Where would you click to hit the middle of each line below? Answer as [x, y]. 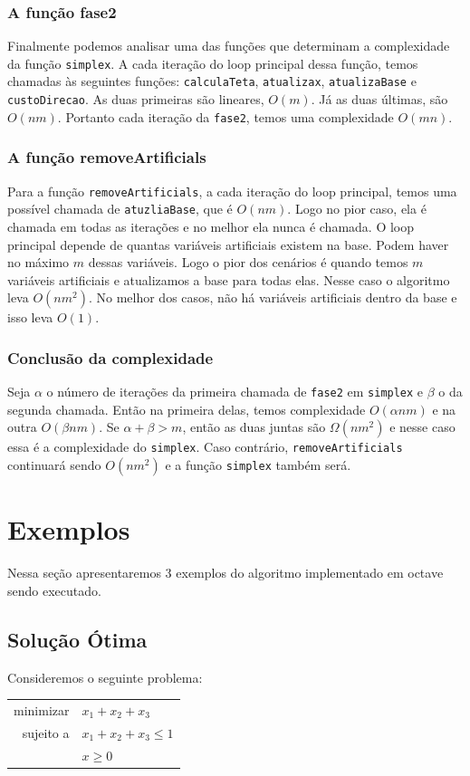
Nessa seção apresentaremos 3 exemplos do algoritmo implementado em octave [225, 573]
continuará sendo [54, 465]
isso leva [30, 317]
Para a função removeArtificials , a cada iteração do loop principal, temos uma [232, 191]
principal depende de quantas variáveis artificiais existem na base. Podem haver [228, 244]
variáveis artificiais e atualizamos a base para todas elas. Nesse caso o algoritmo [229, 279]
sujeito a [46, 732]
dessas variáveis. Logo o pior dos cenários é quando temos [248, 262]
